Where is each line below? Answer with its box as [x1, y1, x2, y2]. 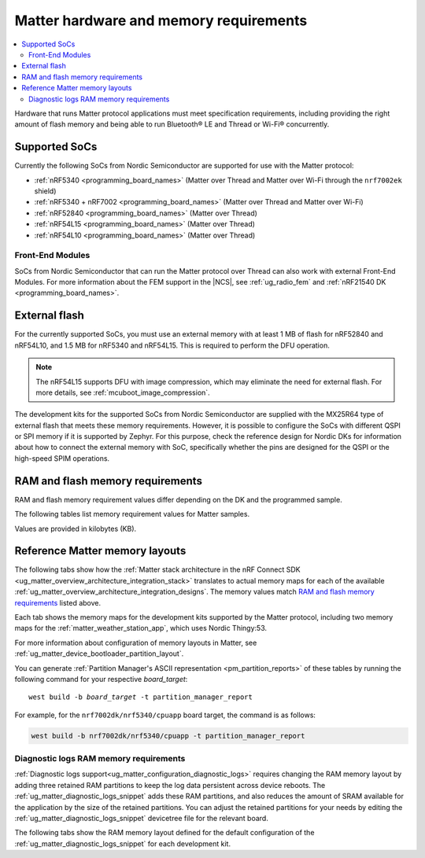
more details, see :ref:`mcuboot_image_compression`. [35, 388, 210, 397]
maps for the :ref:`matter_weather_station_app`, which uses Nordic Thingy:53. [14, 624, 268, 633]
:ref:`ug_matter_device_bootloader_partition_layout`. [14, 649, 184, 658]
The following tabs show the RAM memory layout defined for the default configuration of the [14, 828, 315, 838]
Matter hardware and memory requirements [14, 12, 308, 29]
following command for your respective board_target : [14, 674, 188, 683]
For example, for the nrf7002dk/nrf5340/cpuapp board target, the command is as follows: [14, 710, 316, 720]
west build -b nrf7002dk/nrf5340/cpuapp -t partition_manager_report [31, 731, 305, 740]
